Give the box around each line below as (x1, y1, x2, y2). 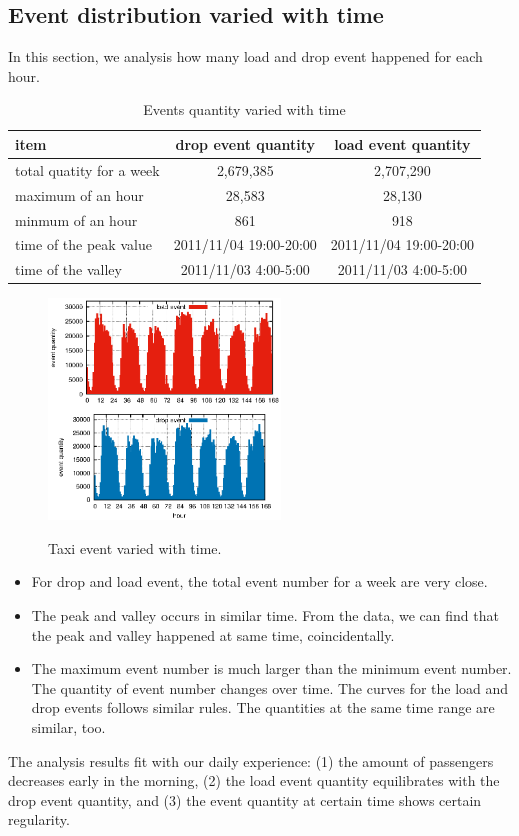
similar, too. (31, 716, 106, 737)
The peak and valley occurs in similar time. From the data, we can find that (31, 604, 499, 625)
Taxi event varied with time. (48, 537, 222, 558)
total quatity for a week (15, 159, 160, 180)
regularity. (8, 809, 70, 830)
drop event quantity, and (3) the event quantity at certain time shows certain (8, 789, 482, 810)
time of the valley (15, 259, 122, 280)
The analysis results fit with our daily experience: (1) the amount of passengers (8, 750, 494, 771)
